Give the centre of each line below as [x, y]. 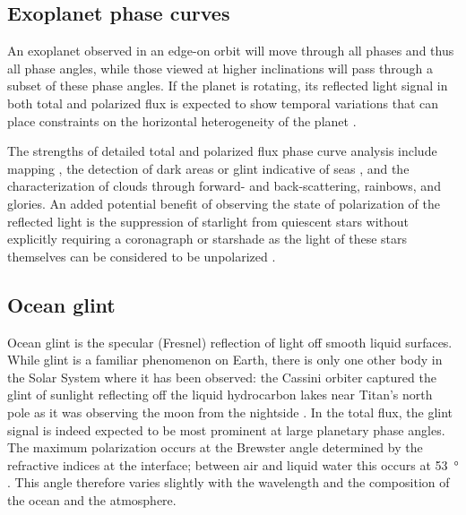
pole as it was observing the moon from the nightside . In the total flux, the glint [230, 412]
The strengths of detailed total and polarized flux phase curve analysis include [222, 151]
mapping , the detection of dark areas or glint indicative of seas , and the [208, 168]
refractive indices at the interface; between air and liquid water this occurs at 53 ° [233, 464]
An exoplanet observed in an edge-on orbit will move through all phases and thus [231, 51]
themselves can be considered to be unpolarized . [142, 256]
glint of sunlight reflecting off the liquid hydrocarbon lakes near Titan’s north [220, 395]
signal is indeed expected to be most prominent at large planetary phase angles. [226, 429]
